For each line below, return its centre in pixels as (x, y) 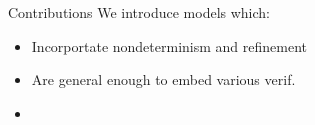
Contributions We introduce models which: (139, 12)
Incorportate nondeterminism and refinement (169, 45)
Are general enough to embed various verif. (163, 79)
